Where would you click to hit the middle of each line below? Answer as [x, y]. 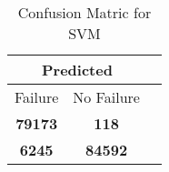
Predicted [77, 70]
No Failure [106, 97]
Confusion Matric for [84, 12]
